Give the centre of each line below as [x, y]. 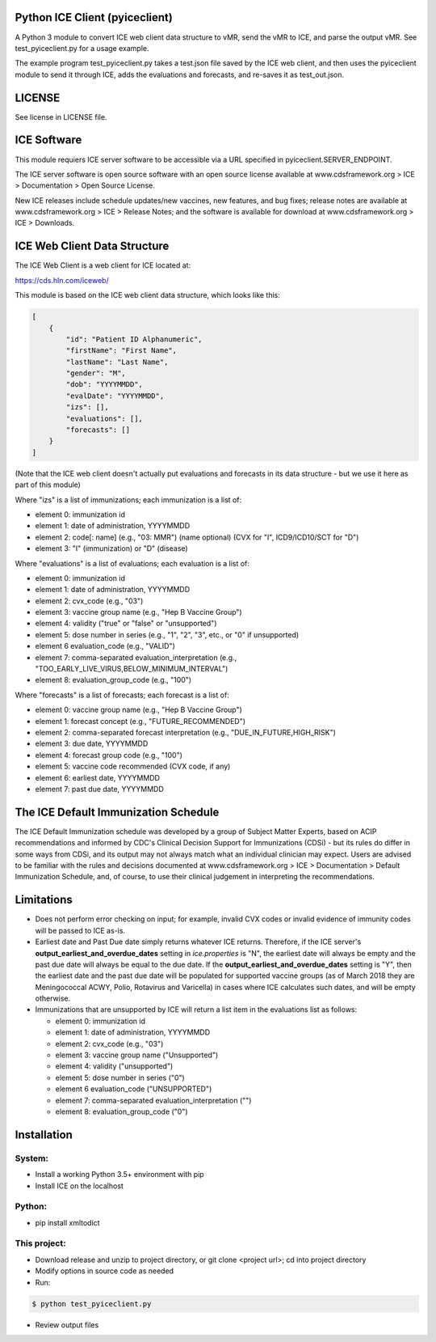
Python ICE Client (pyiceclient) [94, 17]
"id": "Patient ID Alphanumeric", [134, 339]
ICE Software [48, 140]
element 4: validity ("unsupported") [114, 1066]
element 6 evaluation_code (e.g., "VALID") [105, 646]
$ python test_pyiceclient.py [92, 1304]
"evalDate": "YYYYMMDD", [115, 396]
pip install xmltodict [67, 1222]
